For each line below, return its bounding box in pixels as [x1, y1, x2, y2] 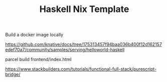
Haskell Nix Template [39, 3, 129, 15]
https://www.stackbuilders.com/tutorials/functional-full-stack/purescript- [5, 66, 157, 72]
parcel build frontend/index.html [5, 56, 72, 62]
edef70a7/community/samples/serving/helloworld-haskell [5, 46, 125, 53]
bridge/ [5, 71, 21, 77]
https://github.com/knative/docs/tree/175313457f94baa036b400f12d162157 [5, 41, 162, 47]
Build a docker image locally [5, 31, 64, 38]
